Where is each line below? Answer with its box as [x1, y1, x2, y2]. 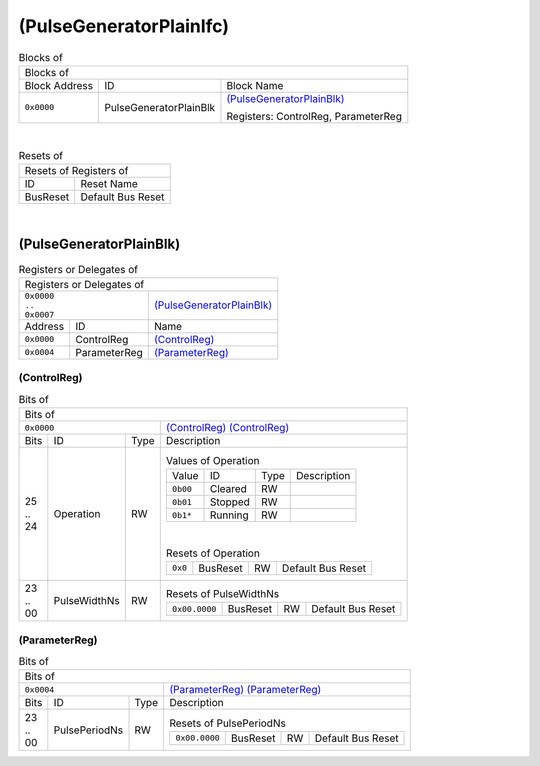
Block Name [226, 78, 284, 92]
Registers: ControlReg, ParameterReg [226, 109, 402, 123]
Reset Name [80, 176, 139, 190]
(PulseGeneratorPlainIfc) [18, 15, 230, 37]
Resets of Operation [165, 546, 260, 560]
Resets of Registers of [24, 163, 129, 177]
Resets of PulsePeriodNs [169, 716, 287, 730]
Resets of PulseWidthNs [165, 587, 280, 601]
